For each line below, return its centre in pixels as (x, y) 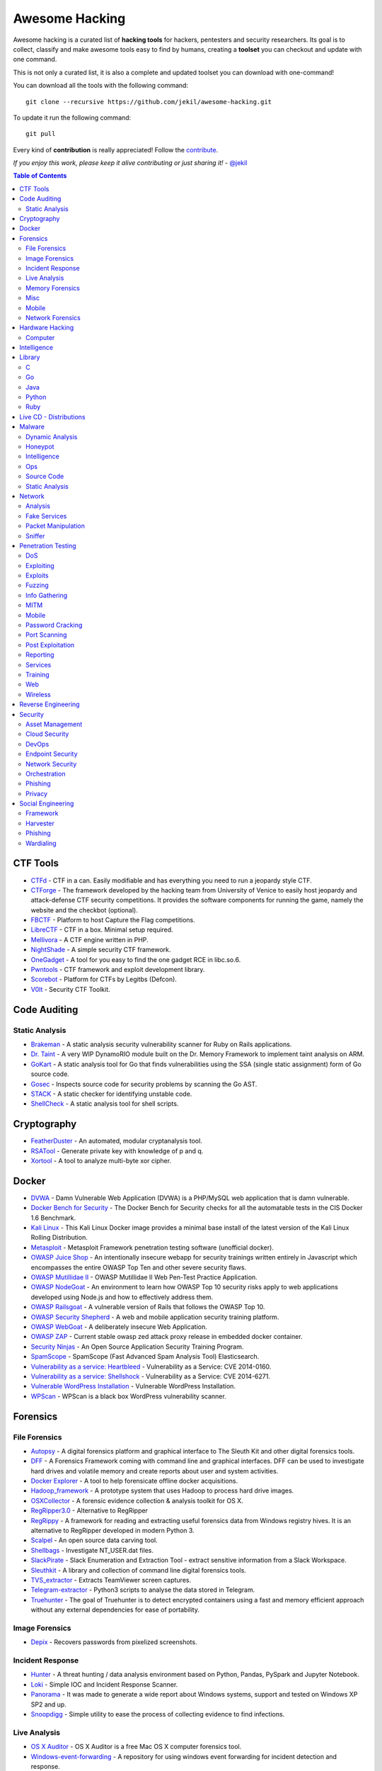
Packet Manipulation (55, 526)
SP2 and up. (48, 1704)
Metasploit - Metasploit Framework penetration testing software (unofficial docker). (152, 1247)
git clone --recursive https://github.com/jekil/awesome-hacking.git (149, 102)
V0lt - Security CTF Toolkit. (70, 989)
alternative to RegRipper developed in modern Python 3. (112, 1531)
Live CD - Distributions (52, 417)
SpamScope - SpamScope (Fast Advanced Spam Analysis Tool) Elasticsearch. (145, 1357)
